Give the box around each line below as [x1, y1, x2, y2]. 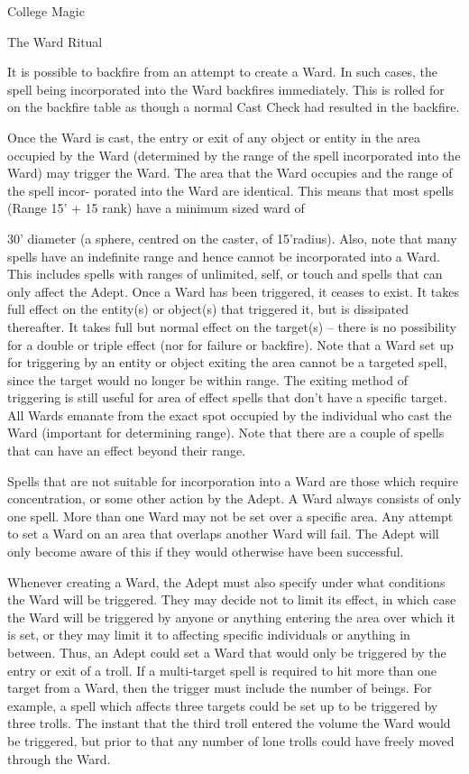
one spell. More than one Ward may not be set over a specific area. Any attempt [7, 506, 454, 525]
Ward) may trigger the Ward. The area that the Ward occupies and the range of [7, 163, 453, 182]
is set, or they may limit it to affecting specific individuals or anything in [7, 625, 410, 644]
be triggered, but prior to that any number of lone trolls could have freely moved [7, 731, 455, 750]
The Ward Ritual [7, 32, 103, 51]
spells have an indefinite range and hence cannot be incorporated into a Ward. [7, 246, 440, 265]
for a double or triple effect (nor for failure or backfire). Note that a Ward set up [7, 335, 454, 354]
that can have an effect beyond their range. [7, 441, 246, 460]
